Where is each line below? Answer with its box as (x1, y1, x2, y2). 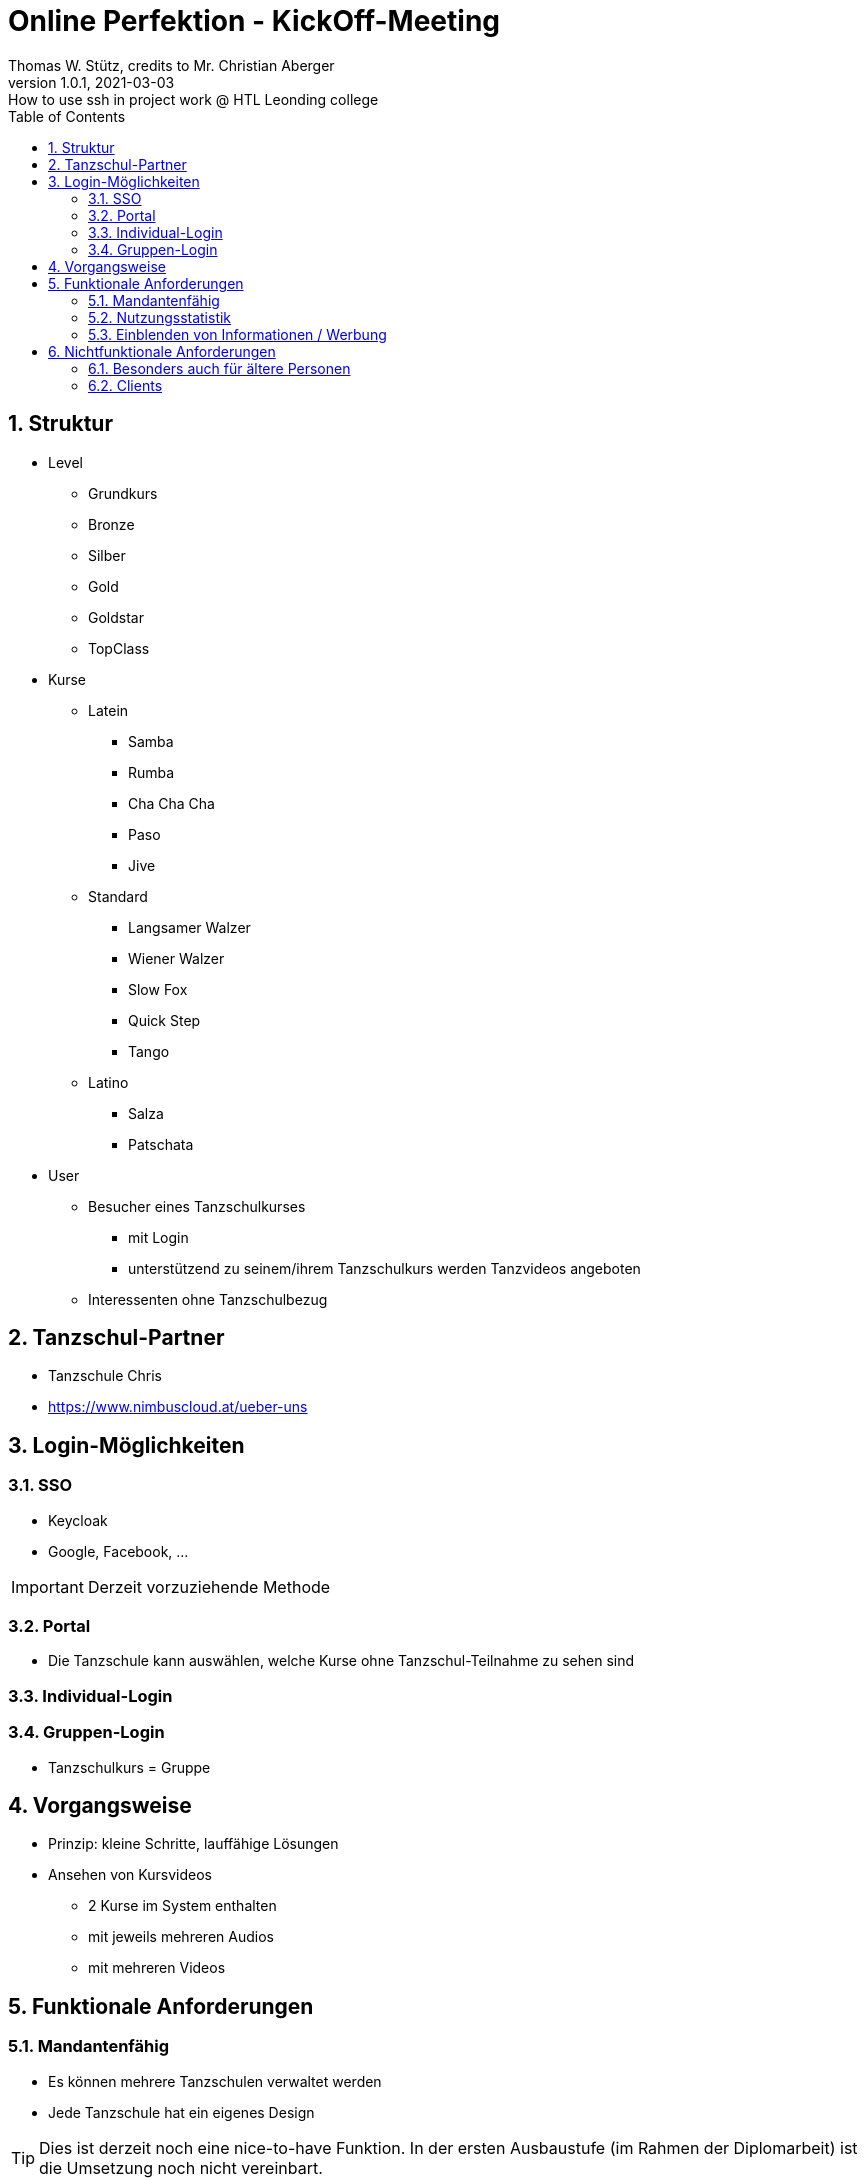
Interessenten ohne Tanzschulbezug (88, 1290, 328, 1308)
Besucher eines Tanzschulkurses (88, 1197, 306, 1215)
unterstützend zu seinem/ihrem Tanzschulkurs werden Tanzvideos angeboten (128, 1259, 641, 1277)
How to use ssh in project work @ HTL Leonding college (8, 90, 379, 108)
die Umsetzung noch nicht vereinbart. (39, 2157, 323, 2178)
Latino (88, 1073, 129, 1091)
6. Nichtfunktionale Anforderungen (48, 342, 276, 360)
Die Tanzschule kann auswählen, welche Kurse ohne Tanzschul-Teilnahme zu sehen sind (48, 1652, 635, 1670)
